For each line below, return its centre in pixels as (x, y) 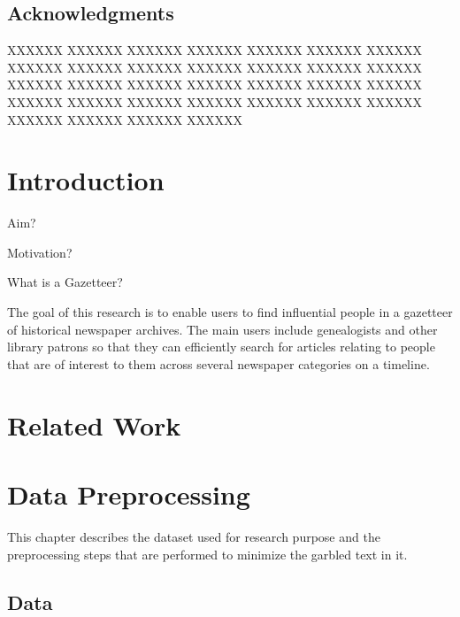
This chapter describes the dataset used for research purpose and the (194, 536)
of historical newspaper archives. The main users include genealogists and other (222, 329)
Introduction (86, 180)
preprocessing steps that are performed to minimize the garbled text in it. (207, 554)
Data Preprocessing (129, 494)
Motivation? (40, 252)
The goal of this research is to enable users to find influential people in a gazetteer (230, 312)
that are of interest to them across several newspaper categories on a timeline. (218, 363)
